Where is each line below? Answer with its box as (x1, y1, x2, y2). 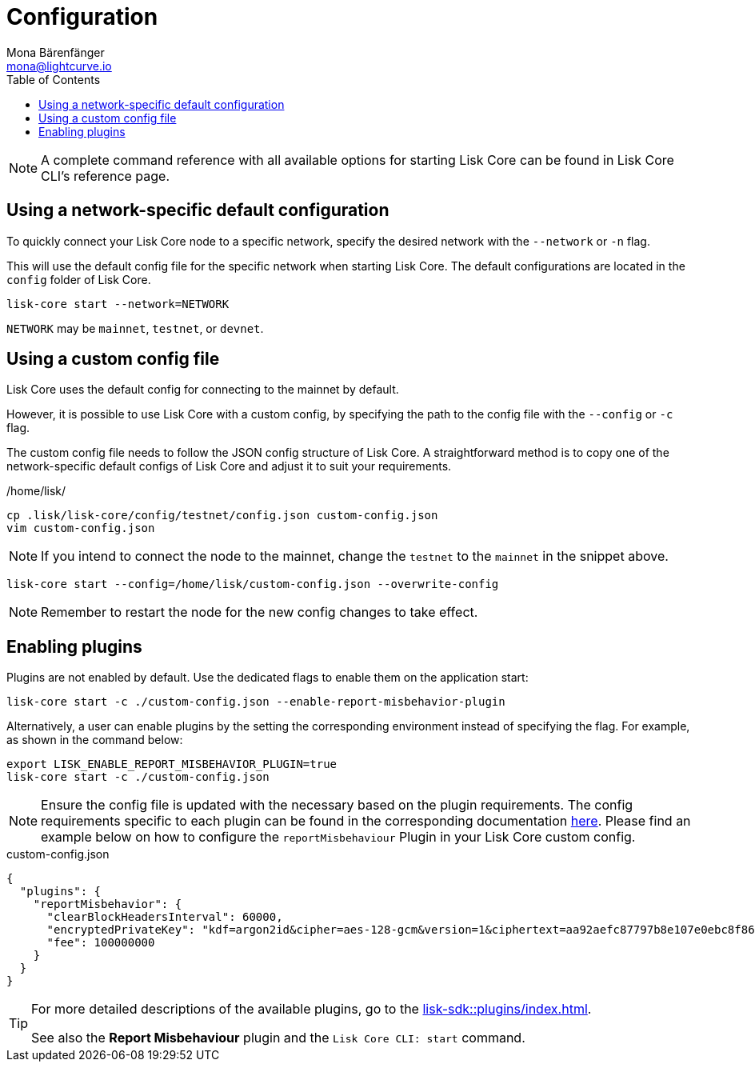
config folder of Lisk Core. (6, 272, 151, 286)
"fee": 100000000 (46, 936, 155, 950)
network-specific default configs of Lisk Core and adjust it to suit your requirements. (6, 459, 452, 474)
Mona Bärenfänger (6, 45, 105, 59)
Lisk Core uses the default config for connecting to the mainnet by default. (6, 382, 399, 397)
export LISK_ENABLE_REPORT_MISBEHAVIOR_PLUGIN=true (6, 758, 338, 771)
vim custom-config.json (6, 522, 155, 535)
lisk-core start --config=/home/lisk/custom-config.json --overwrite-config (6, 578, 499, 591)
